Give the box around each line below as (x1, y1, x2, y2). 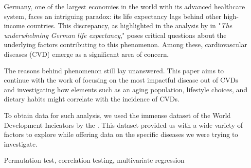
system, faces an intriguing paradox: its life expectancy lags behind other (4, 11, 221, 21)
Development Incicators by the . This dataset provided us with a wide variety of (4, 119, 243, 130)
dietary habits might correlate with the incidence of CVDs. (4, 94, 179, 104)
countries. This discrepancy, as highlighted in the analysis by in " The (27, 20, 233, 31)
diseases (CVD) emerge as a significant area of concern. (4, 49, 169, 59)
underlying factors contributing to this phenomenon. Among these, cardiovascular (4, 39, 247, 50)
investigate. (4, 138, 37, 149)
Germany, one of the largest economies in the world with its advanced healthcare (4, 1, 245, 11)
